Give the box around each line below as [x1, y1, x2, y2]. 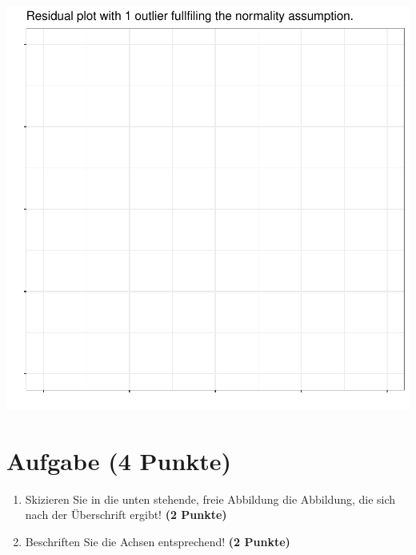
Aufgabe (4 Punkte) [6, 444, 232, 477]
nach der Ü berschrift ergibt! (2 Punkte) [25, 506, 227, 523]
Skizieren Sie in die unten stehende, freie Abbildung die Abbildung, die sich [25, 490, 396, 507]
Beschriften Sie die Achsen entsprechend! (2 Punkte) [25, 533, 290, 549]
